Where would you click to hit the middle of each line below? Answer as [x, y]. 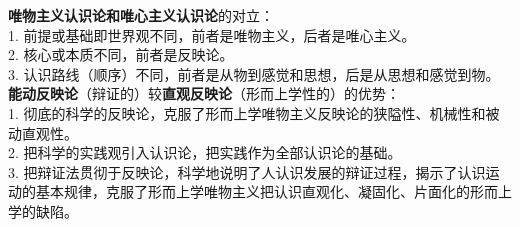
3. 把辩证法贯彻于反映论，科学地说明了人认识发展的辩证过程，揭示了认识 [247, 171]
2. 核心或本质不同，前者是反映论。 [121, 54]
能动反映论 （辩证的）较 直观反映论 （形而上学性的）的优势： [204, 93]
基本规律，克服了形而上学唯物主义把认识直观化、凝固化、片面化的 [252, 191]
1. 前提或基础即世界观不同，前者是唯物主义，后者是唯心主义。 [212, 34]
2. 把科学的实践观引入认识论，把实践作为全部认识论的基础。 [205, 152]
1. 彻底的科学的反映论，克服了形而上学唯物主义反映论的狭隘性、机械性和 [247, 112]
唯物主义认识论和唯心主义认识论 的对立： [141, 15]
